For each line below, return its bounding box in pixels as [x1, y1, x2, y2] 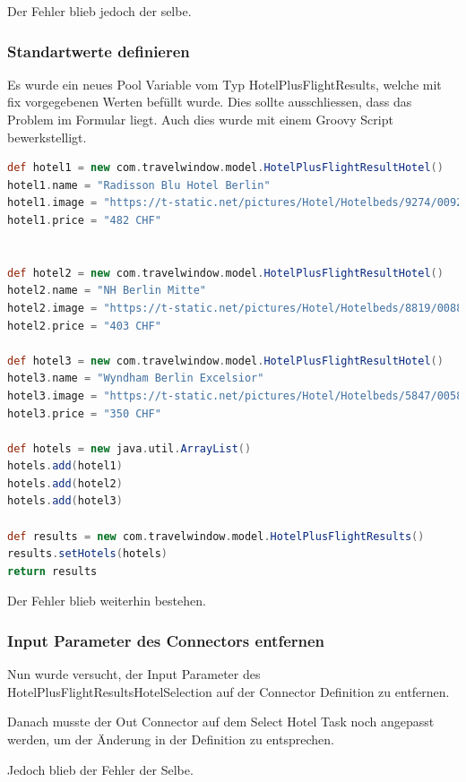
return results [7, 564, 98, 578]
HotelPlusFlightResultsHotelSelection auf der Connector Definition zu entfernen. [7, 682, 450, 700]
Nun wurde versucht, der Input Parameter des [7, 665, 261, 683]
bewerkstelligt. [7, 127, 87, 146]
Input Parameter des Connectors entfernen [7, 629, 325, 651]
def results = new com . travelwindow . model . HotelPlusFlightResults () [7, 529, 425, 543]
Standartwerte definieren [7, 39, 190, 62]
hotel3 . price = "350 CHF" [7, 407, 161, 420]
